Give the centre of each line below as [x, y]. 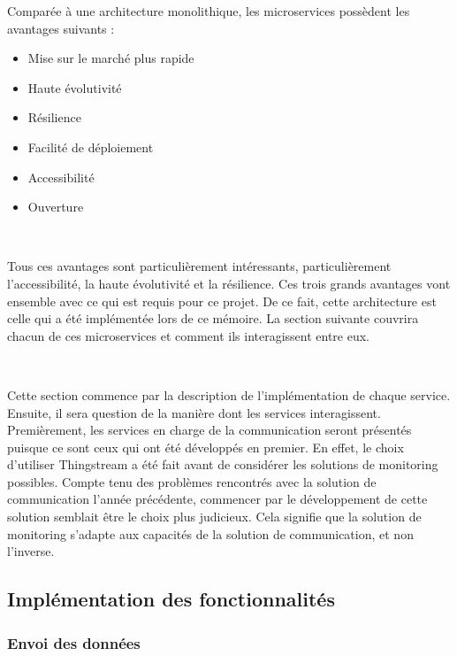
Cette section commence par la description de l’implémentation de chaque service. [229, 394]
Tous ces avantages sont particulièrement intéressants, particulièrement [199, 266]
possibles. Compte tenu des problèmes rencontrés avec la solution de [192, 481]
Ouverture [56, 207]
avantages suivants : [61, 28]
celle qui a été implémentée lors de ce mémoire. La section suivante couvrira [213, 318]
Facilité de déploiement [91, 147]
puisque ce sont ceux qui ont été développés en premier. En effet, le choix [206, 447]
